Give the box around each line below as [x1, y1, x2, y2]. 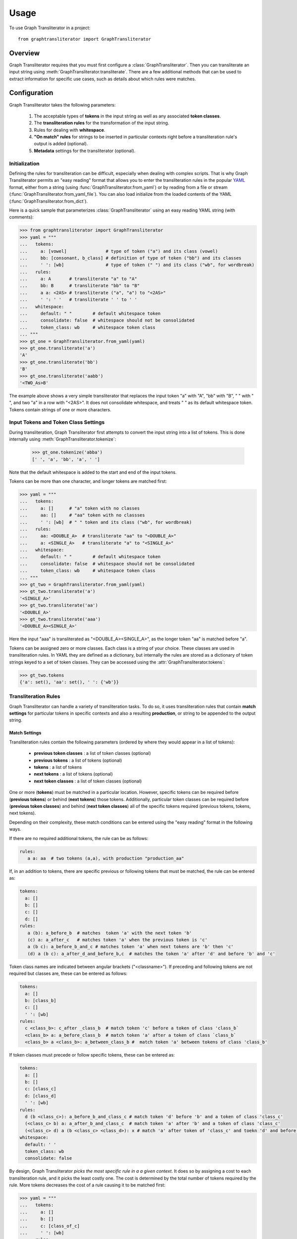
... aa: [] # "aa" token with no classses [19, 512, 146, 518]
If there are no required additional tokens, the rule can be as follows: [9, 835, 148, 841]
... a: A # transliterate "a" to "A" [19, 276, 137, 282]
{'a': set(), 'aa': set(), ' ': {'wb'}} [19, 679, 119, 685]
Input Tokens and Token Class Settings [9, 419, 105, 426]
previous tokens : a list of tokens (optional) [34, 757, 122, 763]
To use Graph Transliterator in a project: [9, 25, 91, 31]
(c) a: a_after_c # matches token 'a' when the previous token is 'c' [27, 937, 208, 943]
